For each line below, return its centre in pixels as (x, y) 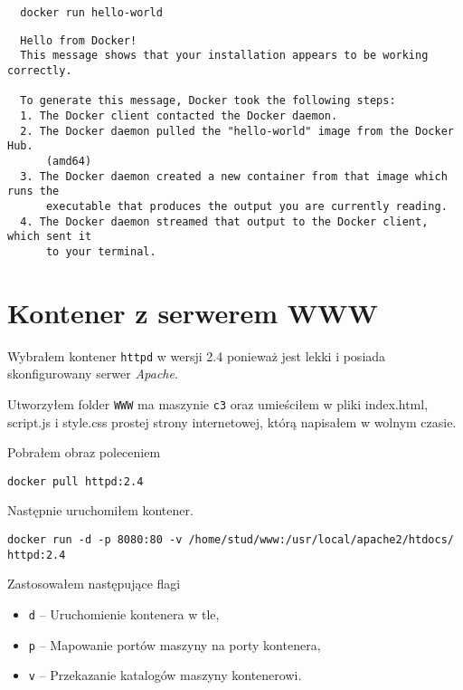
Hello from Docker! (79, 40)
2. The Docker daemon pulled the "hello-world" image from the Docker (237, 131)
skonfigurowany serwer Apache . (93, 374)
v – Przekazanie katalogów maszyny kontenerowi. (165, 675)
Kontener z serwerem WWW (193, 312)
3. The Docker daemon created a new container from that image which (234, 176)
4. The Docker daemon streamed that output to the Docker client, (224, 221)
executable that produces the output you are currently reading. (246, 206)
